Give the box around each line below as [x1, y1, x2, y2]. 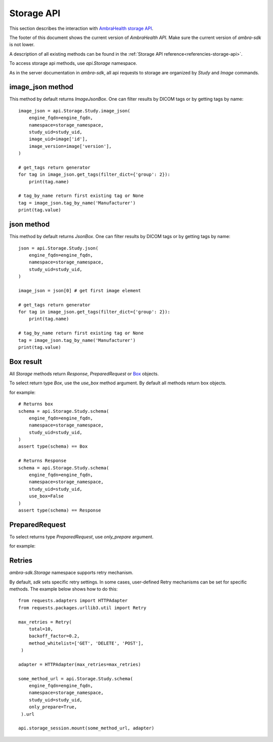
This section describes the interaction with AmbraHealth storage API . [9, 25, 154, 31]
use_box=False [28, 493, 64, 499]
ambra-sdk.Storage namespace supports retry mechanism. [9, 570, 133, 576]
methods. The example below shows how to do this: [9, 585, 118, 592]
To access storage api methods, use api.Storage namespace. [9, 60, 138, 66]
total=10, [28, 626, 53, 632]
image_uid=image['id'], [28, 136, 88, 142]
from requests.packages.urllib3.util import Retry [18, 605, 147, 610]
